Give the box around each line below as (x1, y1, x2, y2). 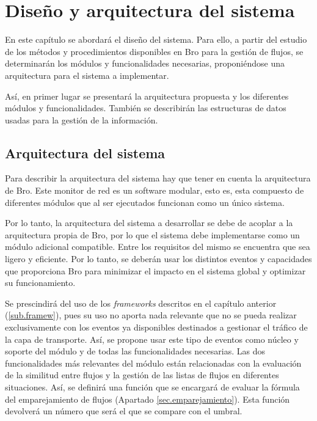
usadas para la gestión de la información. (5, 113, 158, 126)
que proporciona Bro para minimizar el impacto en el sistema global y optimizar (5, 264, 306, 277)
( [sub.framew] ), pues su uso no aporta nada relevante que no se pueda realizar (5, 309, 297, 321)
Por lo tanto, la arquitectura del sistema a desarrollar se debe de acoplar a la (5, 216, 293, 229)
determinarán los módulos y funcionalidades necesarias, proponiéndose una (5, 57, 285, 70)
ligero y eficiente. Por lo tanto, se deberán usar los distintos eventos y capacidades (5, 252, 312, 265)
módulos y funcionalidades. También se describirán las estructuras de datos (5, 101, 286, 114)
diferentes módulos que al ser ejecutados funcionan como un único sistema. (5, 196, 285, 208)
